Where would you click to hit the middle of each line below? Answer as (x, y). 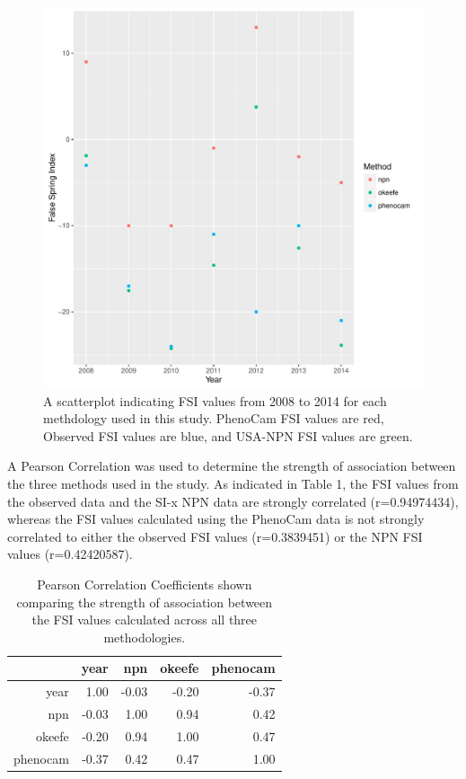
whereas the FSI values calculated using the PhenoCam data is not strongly (216, 519)
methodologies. (145, 637)
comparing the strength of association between (145, 602)
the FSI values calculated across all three (145, 620)
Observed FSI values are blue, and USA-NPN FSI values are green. (228, 435)
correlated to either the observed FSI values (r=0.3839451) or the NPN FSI (215, 536)
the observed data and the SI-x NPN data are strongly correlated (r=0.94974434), (233, 501)
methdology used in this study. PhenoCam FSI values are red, (214, 418)
